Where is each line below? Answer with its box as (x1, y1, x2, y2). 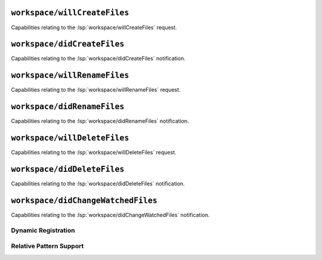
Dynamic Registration (11, 226, 75, 234)
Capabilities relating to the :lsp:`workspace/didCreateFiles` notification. (11, 55, 186, 62)
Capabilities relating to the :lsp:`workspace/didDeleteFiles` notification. (11, 180, 185, 187)
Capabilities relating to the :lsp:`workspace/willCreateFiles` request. (11, 24, 177, 31)
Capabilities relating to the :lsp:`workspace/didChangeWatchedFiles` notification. (11, 211, 210, 218)
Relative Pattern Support (11, 242, 84, 250)
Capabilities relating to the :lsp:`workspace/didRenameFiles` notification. (11, 117, 189, 125)
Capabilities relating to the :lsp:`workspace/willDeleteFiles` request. (11, 149, 177, 156)
